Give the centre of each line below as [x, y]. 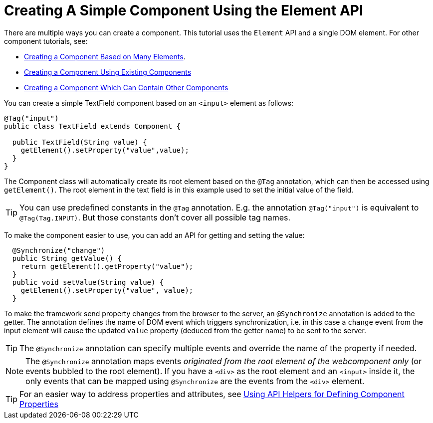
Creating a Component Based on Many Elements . [105, 56]
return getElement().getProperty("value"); [107, 266]
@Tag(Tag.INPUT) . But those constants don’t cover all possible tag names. [155, 217]
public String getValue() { [67, 258]
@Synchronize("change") [59, 250]
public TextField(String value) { [80, 142]
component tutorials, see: [46, 41]
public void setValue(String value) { [88, 282]
